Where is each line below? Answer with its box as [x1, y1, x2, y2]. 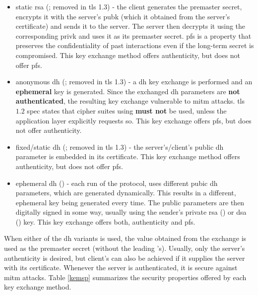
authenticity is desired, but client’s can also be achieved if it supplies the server [4, 252, 245, 263]
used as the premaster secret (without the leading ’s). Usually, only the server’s [4, 243, 245, 253]
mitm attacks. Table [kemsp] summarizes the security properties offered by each [4, 272, 247, 282]
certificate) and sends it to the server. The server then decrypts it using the [15, 21, 246, 31]
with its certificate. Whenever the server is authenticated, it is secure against [4, 262, 238, 273]
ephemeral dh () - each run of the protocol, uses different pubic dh [15, 177, 218, 188]
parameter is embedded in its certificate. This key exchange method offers [15, 151, 240, 162]
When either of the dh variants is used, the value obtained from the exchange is [4, 233, 247, 243]
